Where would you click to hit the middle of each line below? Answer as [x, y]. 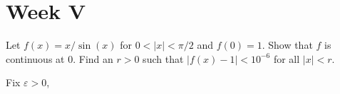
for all [287, 58]
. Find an [93, 58]
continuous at [35, 58]
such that [163, 58]
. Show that [287, 45]
